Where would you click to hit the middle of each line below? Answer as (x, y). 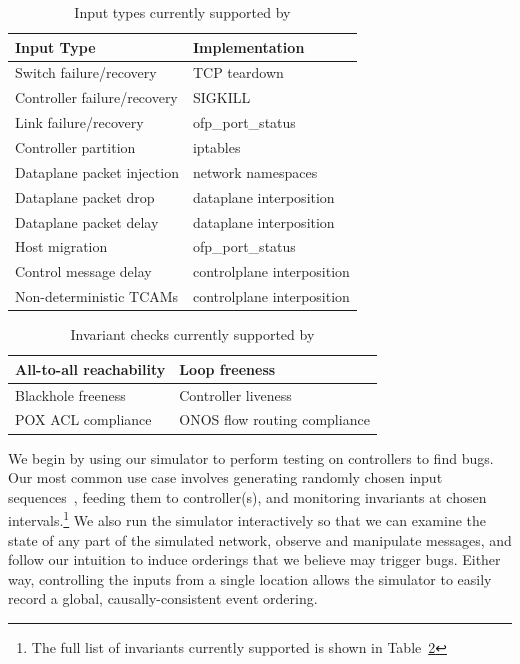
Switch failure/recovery (86, 72)
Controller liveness (235, 394)
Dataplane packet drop (85, 196)
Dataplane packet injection (97, 171)
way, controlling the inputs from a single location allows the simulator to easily (250, 578)
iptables (216, 146)
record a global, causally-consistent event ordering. (163, 598)
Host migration (61, 246)
